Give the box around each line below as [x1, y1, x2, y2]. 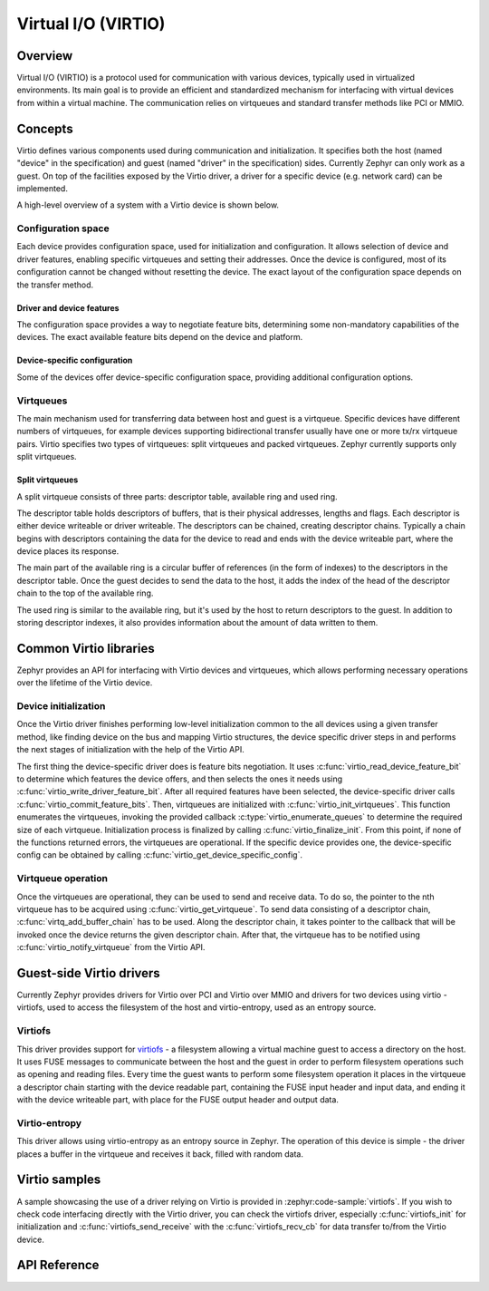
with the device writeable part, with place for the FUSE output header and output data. [16, 1094, 340, 1105]
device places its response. [16, 546, 120, 557]
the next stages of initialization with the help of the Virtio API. [16, 744, 244, 755]
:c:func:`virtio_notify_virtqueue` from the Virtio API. [16, 942, 206, 953]
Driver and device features [16, 302, 120, 313]
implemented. [16, 182, 68, 194]
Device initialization [16, 700, 106, 713]
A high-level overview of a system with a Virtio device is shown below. [16, 199, 280, 210]
